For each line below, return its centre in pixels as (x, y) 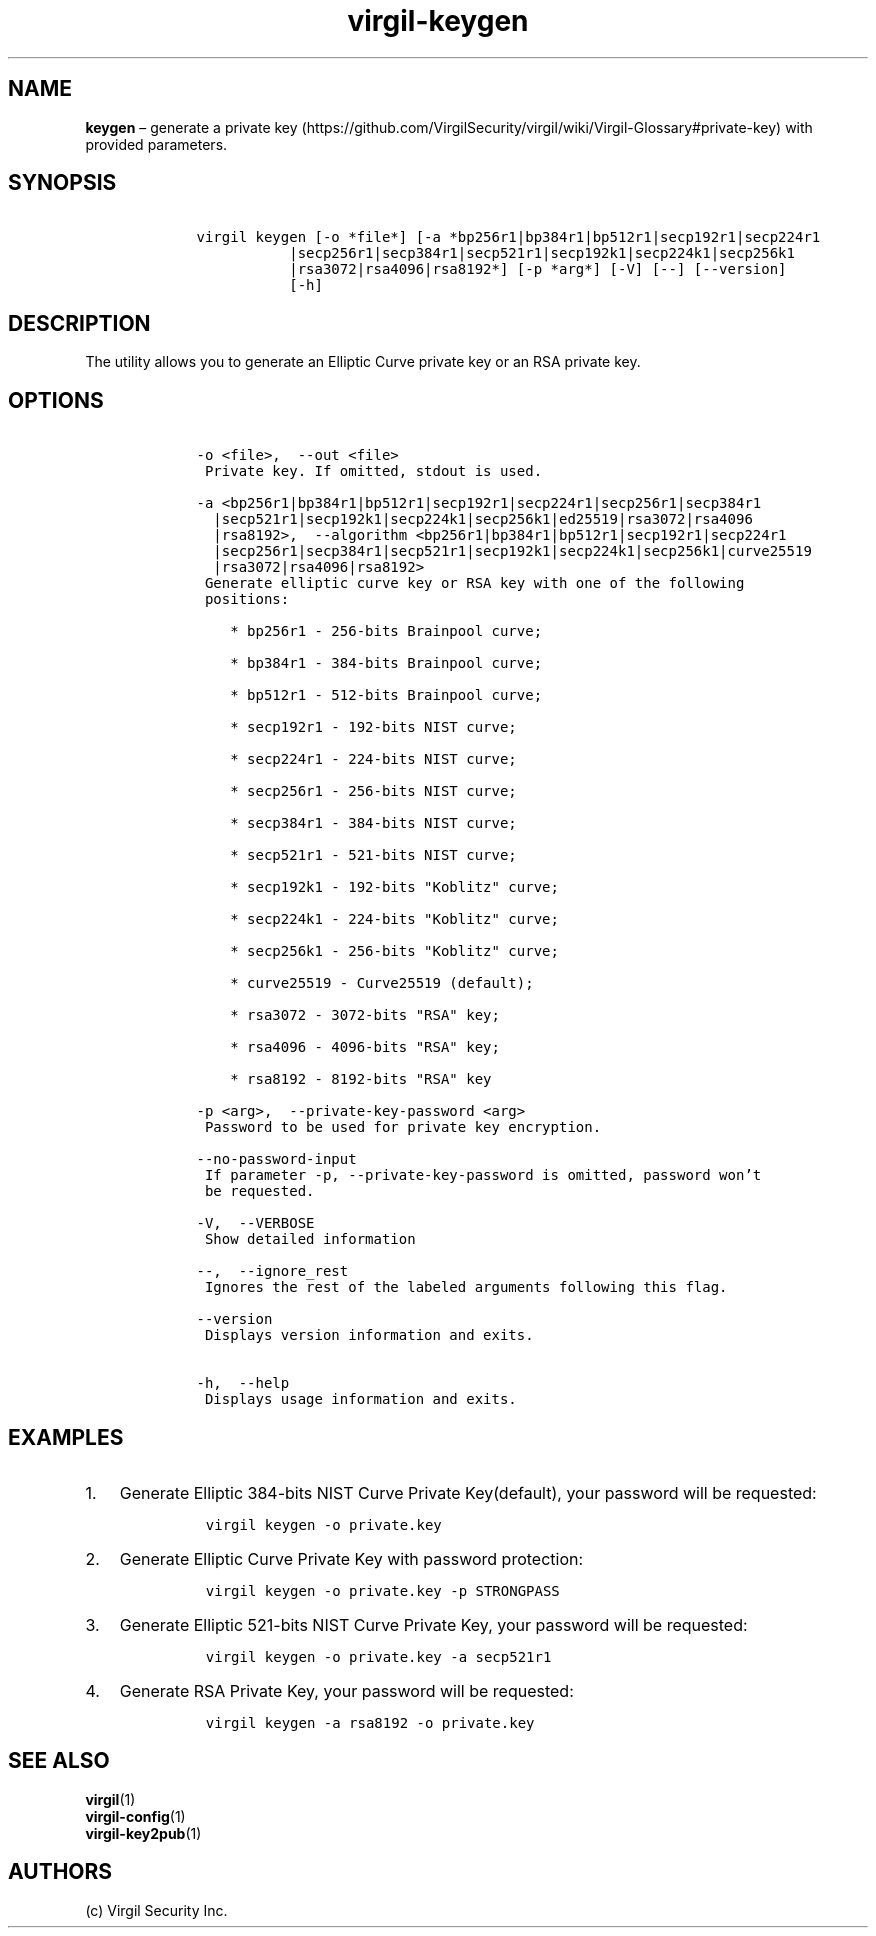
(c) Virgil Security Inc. (156, 1910)
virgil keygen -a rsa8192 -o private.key (370, 1722)
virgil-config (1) (135, 1816)
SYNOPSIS (62, 183)
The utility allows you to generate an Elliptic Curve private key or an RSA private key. (363, 362)
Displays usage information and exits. (360, 1399)
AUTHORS (60, 1872)
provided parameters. (156, 144)
